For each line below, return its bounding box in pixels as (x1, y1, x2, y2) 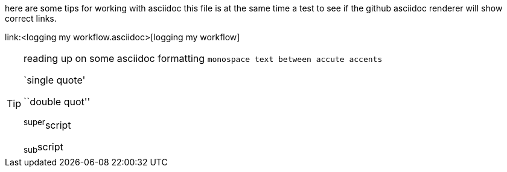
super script (24, 117, 71, 132)
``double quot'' (24, 96, 91, 108)
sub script (24, 141, 63, 155)
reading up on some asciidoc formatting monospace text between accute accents (24, 52, 383, 64)
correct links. (5, 13, 57, 23)
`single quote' (24, 74, 86, 86)
